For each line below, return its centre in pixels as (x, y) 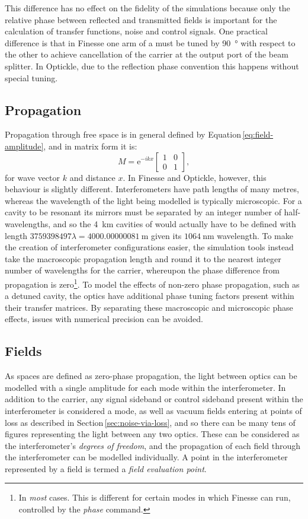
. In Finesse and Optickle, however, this (195, 177)
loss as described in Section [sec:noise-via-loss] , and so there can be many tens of (150, 422)
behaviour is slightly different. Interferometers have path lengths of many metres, (152, 189)
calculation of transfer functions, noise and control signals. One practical (136, 31)
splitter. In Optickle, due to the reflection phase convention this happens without (152, 66)
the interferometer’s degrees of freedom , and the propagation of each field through (153, 445)
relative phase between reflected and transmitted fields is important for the (141, 19)
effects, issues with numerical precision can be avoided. (104, 319)
